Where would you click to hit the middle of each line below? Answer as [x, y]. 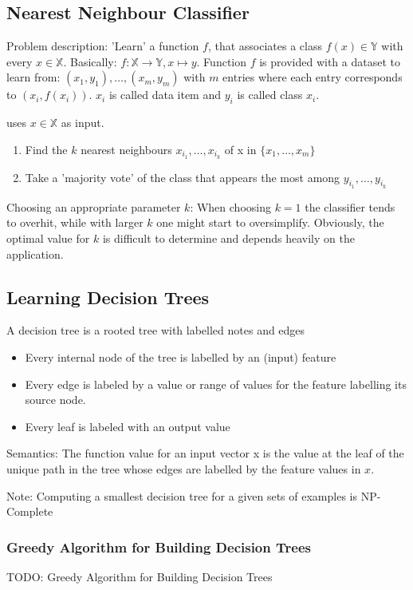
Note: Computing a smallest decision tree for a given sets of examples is [182, 495]
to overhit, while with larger [75, 222]
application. [35, 253]
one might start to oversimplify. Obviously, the [270, 222]
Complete [30, 511]
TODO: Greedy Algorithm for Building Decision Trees [140, 576]
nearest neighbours [126, 149]
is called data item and [165, 95]
